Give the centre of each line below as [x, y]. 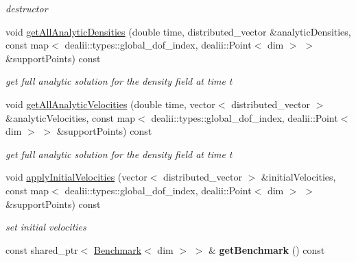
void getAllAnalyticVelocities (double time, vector [110, 104]
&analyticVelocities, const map [71, 117]
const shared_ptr [42, 249]
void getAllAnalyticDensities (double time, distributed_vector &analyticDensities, [178, 31]
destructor [27, 8]
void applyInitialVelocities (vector [76, 177]
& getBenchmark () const [267, 249]
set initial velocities [46, 227]
